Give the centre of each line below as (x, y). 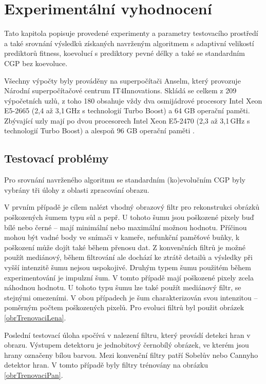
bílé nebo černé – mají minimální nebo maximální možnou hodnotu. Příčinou (126, 227)
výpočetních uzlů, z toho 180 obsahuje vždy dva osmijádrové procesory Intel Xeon (133, 100)
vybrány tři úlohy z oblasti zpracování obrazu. (77, 189)
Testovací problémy (56, 158)
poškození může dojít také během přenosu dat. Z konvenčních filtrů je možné (125, 247)
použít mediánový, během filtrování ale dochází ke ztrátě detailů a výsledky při (128, 257)
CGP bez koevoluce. (36, 63)
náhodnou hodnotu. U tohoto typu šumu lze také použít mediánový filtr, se (123, 287)
